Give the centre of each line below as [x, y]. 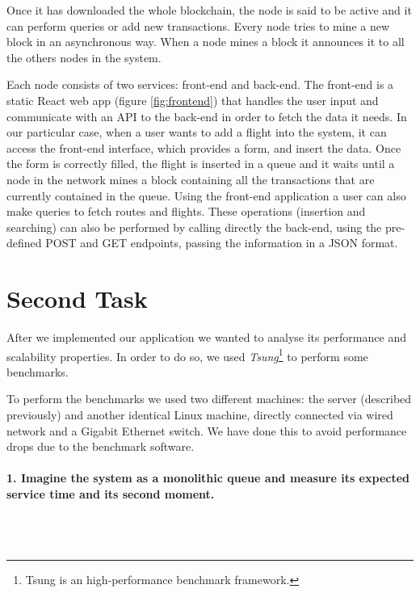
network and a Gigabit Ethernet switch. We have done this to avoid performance [207, 430]
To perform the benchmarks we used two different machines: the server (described [209, 399]
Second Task [77, 299]
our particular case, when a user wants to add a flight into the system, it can [197, 132]
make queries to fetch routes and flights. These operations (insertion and [186, 211]
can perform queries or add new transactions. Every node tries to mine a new [198, 25]
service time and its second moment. [111, 494]
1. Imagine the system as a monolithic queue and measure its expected [208, 478]
